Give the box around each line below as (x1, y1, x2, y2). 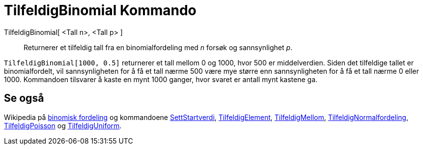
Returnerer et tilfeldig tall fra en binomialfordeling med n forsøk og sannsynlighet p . (24, 43, 293, 52)
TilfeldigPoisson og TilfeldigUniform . (4, 121, 122, 130)
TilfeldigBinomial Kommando (4, 2, 197, 19)
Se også (4, 92, 44, 105)
